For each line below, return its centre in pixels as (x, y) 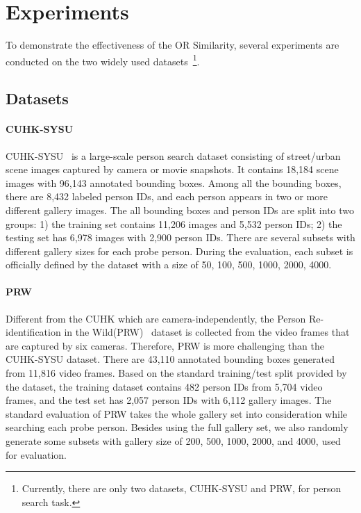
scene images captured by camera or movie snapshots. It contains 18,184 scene (172, 169)
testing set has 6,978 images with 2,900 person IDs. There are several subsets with (180, 237)
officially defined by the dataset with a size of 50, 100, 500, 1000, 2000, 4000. (169, 264)
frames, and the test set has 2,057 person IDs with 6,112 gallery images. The (169, 400)
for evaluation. (36, 454)
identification (33, 332)
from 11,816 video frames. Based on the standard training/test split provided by (176, 373)
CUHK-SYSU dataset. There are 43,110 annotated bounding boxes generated (170, 359)
